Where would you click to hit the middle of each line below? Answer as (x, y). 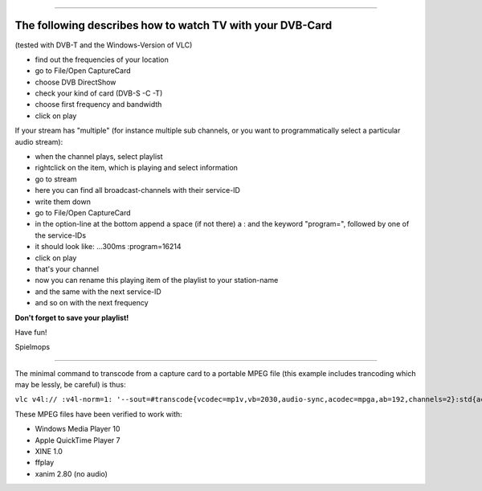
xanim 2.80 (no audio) (71, 473)
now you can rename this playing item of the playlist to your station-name (157, 280)
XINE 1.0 (49, 452)
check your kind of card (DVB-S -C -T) (99, 93)
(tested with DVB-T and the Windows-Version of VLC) (104, 45)
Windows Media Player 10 (78, 429)
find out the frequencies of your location (102, 59)
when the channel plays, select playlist (99, 157)
